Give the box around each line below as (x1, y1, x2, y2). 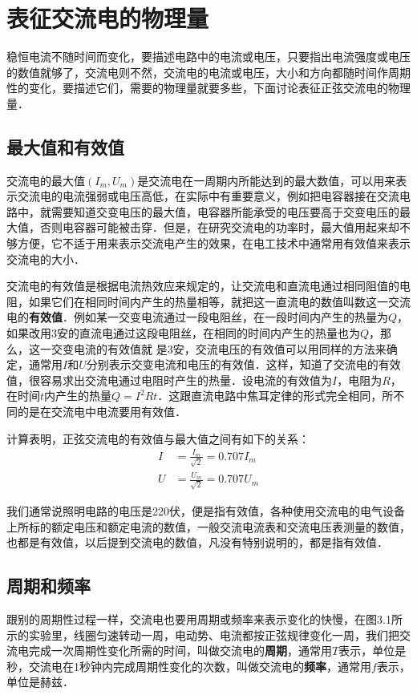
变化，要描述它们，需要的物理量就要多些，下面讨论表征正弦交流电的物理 (28, 79, 411, 96)
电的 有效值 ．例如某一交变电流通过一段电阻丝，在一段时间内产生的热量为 (6, 309, 388, 325)
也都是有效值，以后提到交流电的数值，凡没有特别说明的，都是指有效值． (6, 534, 388, 551)
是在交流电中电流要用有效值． (28, 403, 186, 420)
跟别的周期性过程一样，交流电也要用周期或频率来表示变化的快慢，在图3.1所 (6, 611, 403, 628)
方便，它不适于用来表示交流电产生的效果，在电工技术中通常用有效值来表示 (17, 235, 411, 252)
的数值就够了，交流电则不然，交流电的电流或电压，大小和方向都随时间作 (6, 63, 388, 80)
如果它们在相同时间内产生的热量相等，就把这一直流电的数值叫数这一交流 (28, 293, 411, 309)
